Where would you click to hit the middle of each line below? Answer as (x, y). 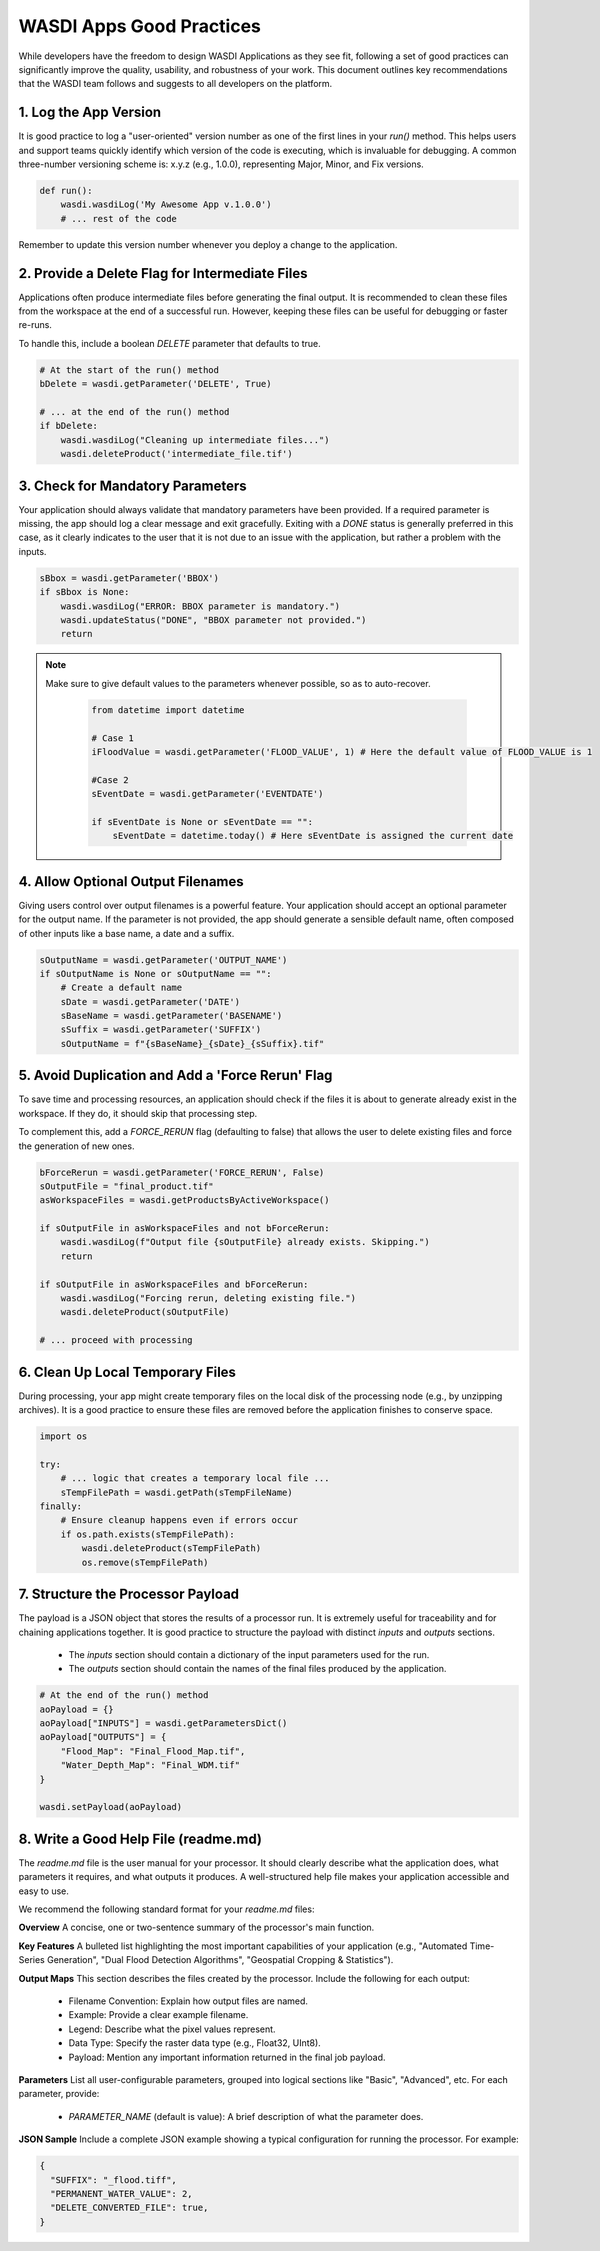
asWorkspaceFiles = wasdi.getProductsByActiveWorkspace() (184, 1200)
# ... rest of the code (118, 218)
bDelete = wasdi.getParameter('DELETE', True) (155, 384)
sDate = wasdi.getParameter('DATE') (150, 1001)
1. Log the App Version (90, 112)
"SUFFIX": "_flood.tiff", (113, 2179)
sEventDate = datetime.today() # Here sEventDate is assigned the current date (313, 836)
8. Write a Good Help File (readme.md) (140, 1838)
